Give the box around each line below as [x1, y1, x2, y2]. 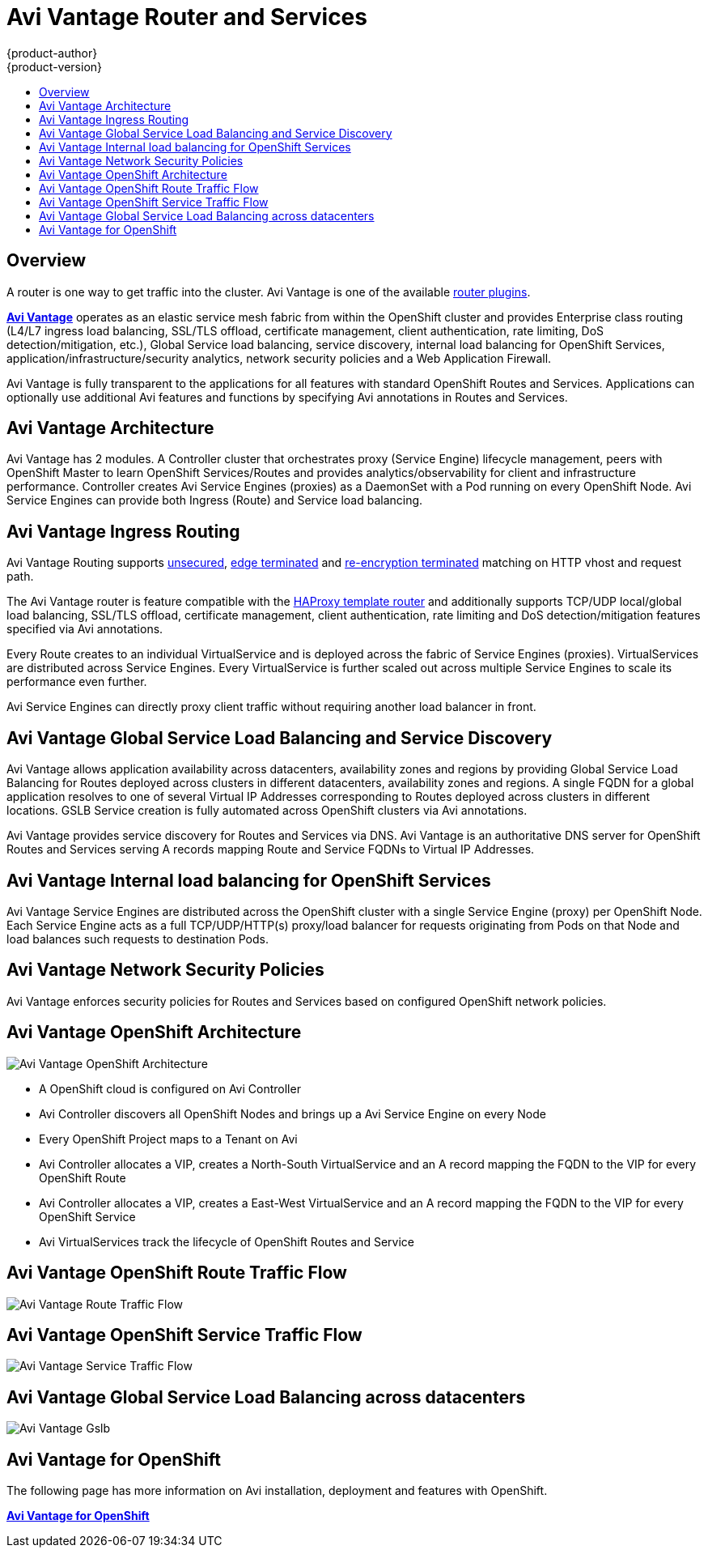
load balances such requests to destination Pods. [6, 931, 269, 946]
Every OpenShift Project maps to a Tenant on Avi [39, 1131, 298, 1146]
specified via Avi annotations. [6, 622, 163, 637]
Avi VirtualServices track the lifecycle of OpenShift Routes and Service [39, 1234, 414, 1249]
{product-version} [6, 59, 103, 74]
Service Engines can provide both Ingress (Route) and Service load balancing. [6, 493, 423, 508]
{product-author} [6, 45, 98, 60]
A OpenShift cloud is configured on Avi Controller [39, 1081, 301, 1096]
